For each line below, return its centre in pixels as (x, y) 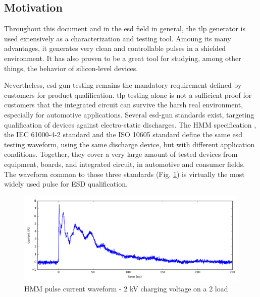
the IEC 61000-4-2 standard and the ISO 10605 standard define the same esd (123, 134)
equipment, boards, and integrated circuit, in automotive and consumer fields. (125, 164)
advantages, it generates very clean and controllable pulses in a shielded (115, 48)
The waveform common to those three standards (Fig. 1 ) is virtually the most (124, 174)
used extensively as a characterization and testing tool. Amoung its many (118, 38)
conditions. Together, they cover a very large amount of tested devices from (121, 154)
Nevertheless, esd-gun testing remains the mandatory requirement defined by (123, 85)
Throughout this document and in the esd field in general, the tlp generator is (125, 28)
